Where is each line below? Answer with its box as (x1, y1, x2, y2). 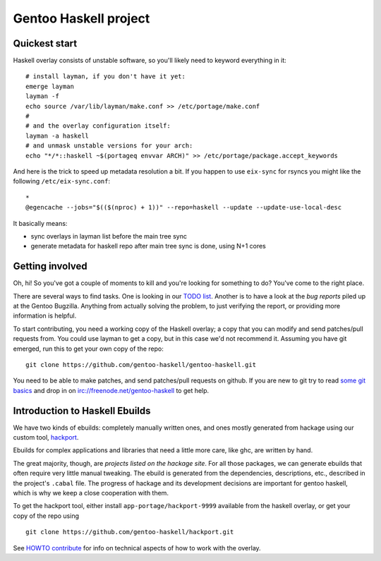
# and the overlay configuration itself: (25, 122, 171, 130)
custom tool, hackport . (13, 433, 79, 442)
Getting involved (13, 260, 87, 272)
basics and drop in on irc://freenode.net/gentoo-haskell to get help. (13, 386, 210, 394)
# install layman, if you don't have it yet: (25, 73, 186, 80)
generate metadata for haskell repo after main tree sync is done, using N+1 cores (30, 242, 266, 251)
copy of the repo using (13, 512, 79, 520)
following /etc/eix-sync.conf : (13, 177, 111, 186)
